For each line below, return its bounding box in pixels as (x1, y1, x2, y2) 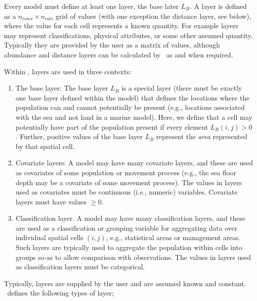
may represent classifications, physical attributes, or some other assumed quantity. (4, 30, 253, 40)
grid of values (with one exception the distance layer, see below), (55, 10, 252, 21)
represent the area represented (156, 131, 248, 142)
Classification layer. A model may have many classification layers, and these (15, 213, 246, 223)
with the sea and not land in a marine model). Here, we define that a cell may (15, 111, 253, 122)
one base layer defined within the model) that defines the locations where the (15, 92, 250, 102)
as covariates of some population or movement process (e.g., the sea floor (15, 167, 237, 177)
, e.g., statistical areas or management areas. (106, 232, 241, 243)
